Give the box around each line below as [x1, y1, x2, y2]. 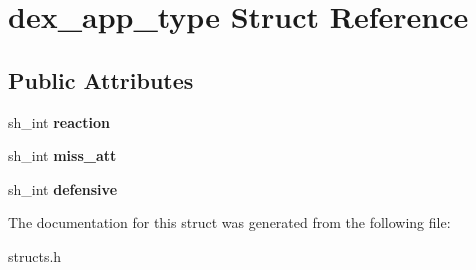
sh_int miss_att [8, 145, 117, 166]
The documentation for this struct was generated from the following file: [8, 212, 451, 233]
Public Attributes [8, 64, 194, 95]
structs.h [8, 245, 62, 266]
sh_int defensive [8, 178, 118, 199]
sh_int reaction [8, 111, 110, 132]
